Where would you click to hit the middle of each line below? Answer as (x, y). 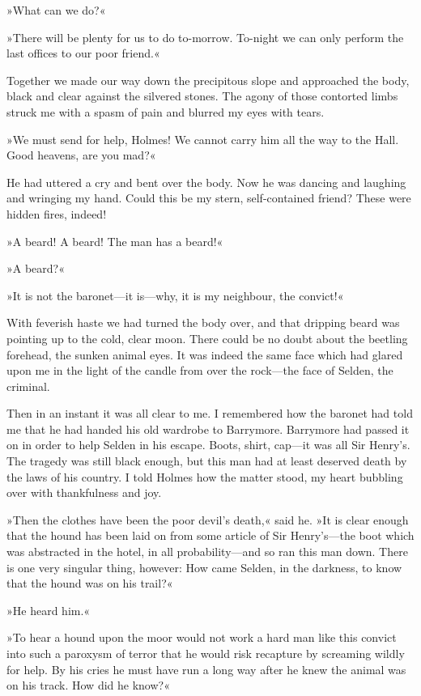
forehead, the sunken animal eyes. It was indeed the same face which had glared (205, 354)
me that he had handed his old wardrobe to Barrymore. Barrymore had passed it (208, 429)
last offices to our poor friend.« (83, 53)
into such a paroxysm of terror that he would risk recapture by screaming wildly (206, 653)
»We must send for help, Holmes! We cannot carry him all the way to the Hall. (203, 139)
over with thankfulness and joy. (84, 492)
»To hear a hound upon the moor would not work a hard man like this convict (202, 637)
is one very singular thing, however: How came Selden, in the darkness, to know (204, 567)
